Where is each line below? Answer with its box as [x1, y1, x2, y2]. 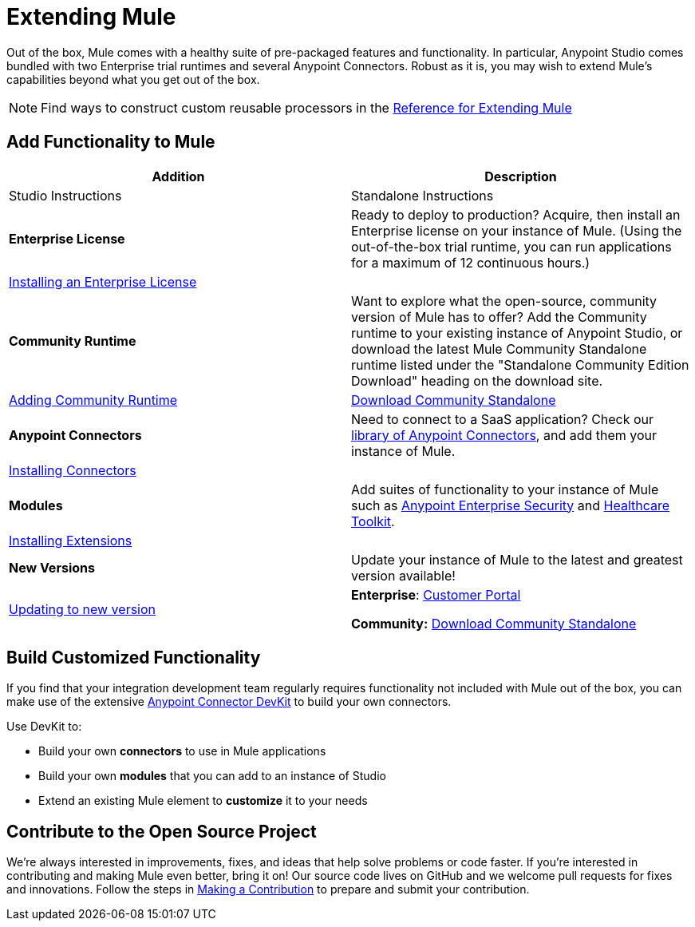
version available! [351, 567, 456, 584]
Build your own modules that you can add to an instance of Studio [38, 769, 386, 783]
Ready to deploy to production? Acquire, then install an [351, 206, 681, 223]
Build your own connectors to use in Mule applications [38, 744, 326, 759]
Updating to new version [9, 600, 156, 617]
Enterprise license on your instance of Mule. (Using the [351, 222, 682, 239]
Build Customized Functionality [6, 648, 261, 668]
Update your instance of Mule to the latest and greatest [351, 551, 683, 568]
